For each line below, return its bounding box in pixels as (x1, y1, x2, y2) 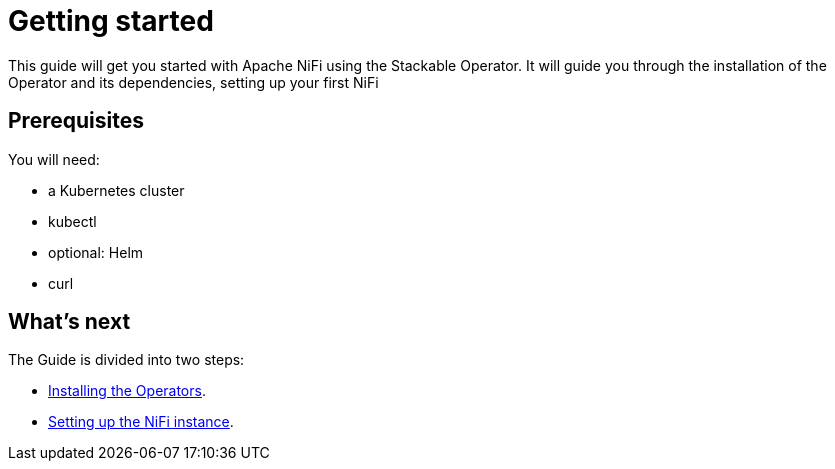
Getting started (8, 4, 214, 38)
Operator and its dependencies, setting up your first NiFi (8, 73, 379, 91)
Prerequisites (8, 108, 144, 134)
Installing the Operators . (48, 382, 206, 400)
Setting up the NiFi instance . (48, 413, 234, 431)
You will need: (8, 150, 100, 168)
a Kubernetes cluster (48, 181, 185, 199)
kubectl (48, 212, 97, 230)
